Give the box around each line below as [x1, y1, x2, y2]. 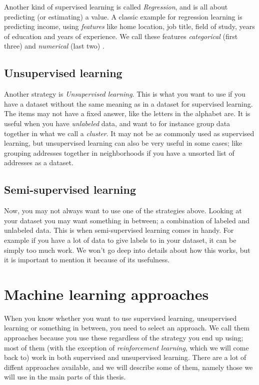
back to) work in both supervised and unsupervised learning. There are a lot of [4, 352, 246, 362]
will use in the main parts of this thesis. [4, 371, 126, 382]
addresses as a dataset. [4, 157, 73, 168]
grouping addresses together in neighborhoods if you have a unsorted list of [4, 147, 234, 158]
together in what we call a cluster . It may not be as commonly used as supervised [4, 128, 254, 138]
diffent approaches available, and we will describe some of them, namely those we [4, 361, 253, 372]
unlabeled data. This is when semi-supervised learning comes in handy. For [4, 225, 234, 235]
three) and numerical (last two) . [4, 41, 104, 51]
